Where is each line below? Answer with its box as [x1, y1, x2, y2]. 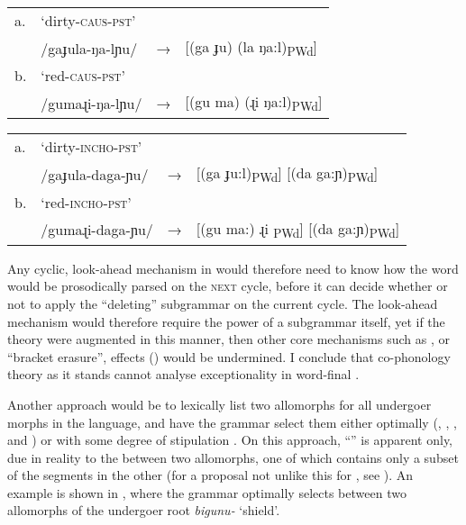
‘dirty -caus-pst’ [41, 10, 136, 31]
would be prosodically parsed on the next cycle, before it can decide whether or [7, 276, 448, 295]
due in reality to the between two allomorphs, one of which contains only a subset [7, 448, 459, 466]
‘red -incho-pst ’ [41, 191, 132, 213]
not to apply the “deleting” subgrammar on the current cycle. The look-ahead [7, 294, 438, 312]
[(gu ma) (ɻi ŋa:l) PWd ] [185, 91, 323, 115]
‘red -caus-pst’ [41, 65, 125, 86]
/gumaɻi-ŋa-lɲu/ [41, 92, 142, 113]
